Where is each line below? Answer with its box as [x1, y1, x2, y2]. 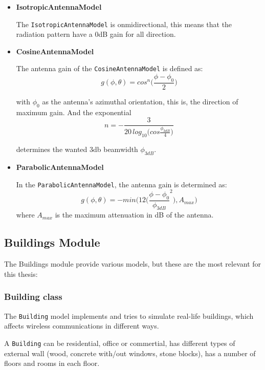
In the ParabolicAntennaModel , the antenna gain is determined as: [16, 179, 227, 189]
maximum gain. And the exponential [16, 106, 131, 117]
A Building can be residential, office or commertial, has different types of [4, 337, 235, 348]
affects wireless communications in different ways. [4, 320, 159, 331]
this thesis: [4, 268, 38, 279]
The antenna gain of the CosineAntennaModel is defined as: [16, 63, 203, 74]
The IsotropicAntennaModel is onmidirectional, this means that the [16, 18, 232, 29]
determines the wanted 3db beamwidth [16, 144, 138, 155]
